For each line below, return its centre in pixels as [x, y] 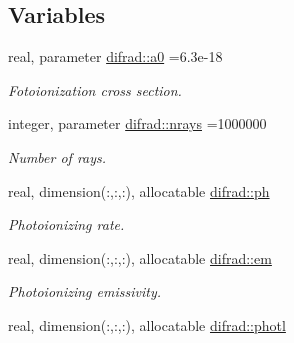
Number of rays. [57, 156]
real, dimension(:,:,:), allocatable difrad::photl [147, 324]
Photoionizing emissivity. [84, 291]
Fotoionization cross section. [95, 89]
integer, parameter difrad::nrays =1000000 [137, 123]
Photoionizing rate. [66, 224]
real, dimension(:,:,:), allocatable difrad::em [140, 257]
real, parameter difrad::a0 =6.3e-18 [115, 56]
